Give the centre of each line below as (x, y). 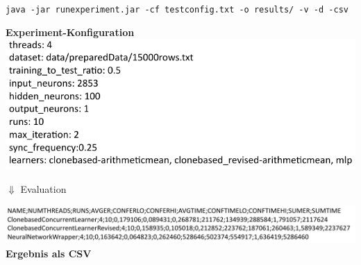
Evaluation (43, 188)
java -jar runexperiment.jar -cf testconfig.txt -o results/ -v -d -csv (177, 10)
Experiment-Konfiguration (70, 32)
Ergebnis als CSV (49, 253)
